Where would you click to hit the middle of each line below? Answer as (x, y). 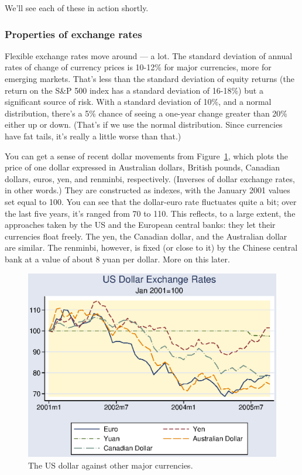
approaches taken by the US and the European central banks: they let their (140, 225)
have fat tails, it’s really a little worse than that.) (93, 136)
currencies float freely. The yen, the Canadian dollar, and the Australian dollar (146, 236)
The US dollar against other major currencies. (111, 465)
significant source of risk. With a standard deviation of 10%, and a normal (138, 102)
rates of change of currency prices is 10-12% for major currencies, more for (138, 67)
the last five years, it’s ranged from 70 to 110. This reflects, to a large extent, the (150, 213)
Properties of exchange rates (73, 34)
